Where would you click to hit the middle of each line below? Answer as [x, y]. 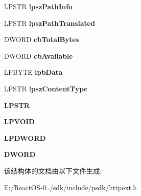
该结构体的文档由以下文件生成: [53, 170]
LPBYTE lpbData [33, 72]
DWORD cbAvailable [38, 55]
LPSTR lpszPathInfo [38, 6]
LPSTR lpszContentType [46, 88]
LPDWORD [25, 138]
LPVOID [19, 121]
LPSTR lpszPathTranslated [50, 23]
